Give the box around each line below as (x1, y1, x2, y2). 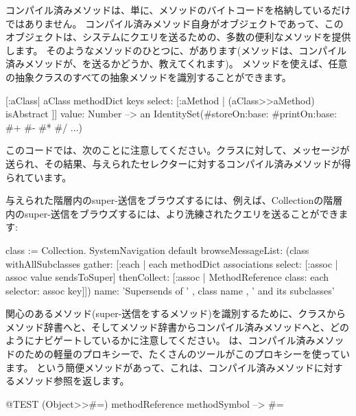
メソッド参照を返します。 (14, 373, 130, 388)
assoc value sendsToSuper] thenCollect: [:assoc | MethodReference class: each (5, 270, 329, 284)
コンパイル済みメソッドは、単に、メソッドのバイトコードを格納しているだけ (5, 3, 351, 16)
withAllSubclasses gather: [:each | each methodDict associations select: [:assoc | (5, 256, 338, 270)
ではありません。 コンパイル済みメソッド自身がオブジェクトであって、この (5, 16, 344, 30)
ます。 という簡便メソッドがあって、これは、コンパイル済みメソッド (5, 360, 314, 374)
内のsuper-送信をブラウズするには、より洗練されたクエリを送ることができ (5, 206, 339, 220)
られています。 (5, 170, 72, 184)
